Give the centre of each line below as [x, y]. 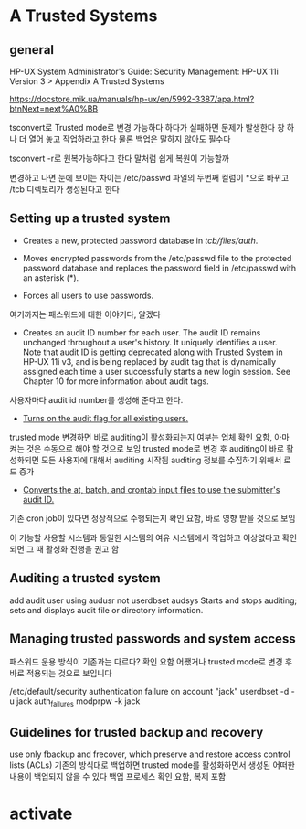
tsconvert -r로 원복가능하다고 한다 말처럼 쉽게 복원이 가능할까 [120, 158]
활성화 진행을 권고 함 [82, 548]
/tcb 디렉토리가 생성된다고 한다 [65, 189]
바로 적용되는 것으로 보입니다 [61, 674]
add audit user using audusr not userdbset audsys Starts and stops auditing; [153, 600]
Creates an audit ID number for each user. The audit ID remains [142, 332]
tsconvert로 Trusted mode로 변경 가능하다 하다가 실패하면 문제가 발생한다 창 [147, 128]
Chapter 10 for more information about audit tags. [116, 381]
